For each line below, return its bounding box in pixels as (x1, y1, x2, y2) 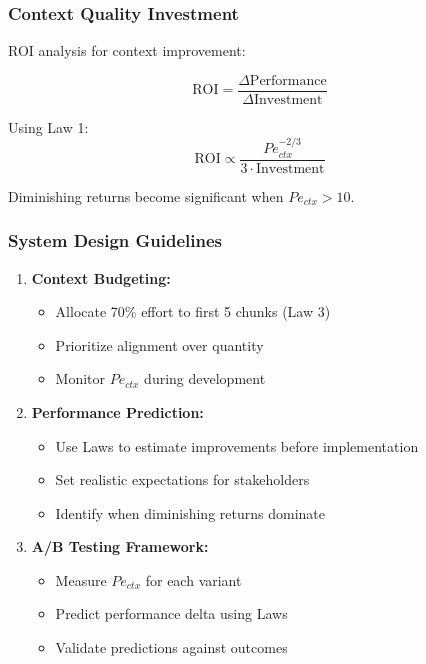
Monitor (55, 368, 106, 389)
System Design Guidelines (8, 228, 222, 253)
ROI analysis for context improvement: (8, 40, 246, 61)
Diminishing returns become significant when (8, 185, 284, 206)
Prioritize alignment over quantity (55, 334, 264, 355)
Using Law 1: (8, 116, 89, 137)
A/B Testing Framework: (31, 536, 209, 557)
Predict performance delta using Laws (55, 603, 288, 624)
